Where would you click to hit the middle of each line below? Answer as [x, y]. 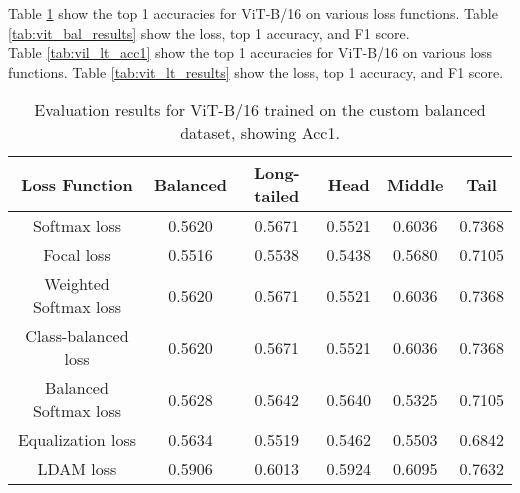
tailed [277, 196]
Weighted [77, 284]
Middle [415, 184]
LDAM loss [77, 469]
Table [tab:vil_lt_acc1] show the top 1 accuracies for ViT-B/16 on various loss [250, 52]
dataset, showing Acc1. [260, 133]
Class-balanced [77, 336]
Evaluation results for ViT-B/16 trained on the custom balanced [260, 110]
